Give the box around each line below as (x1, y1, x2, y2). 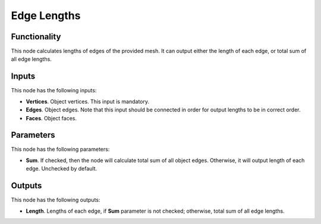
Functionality (11, 32, 61, 42)
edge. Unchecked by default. (26, 165, 97, 172)
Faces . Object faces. (26, 114, 77, 122)
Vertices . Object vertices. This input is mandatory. (26, 98, 150, 105)
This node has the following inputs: (11, 87, 97, 94)
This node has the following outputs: (11, 197, 100, 204)
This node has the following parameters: (11, 146, 110, 153)
